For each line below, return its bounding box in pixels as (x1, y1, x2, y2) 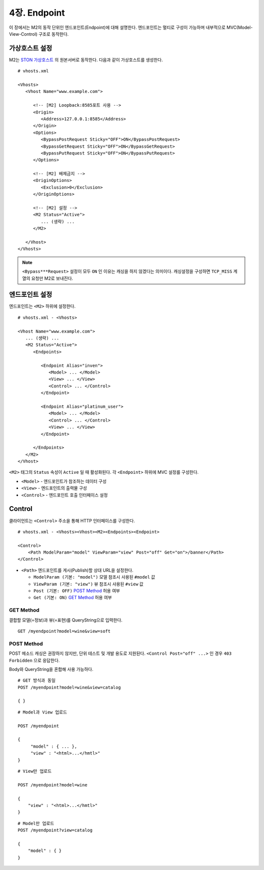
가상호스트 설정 (9, 44, 52, 52)
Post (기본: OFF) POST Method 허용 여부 (33, 588, 120, 594)
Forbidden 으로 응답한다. (9, 657, 60, 663)
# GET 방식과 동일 (18, 678, 56, 683)
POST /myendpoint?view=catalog (18, 827, 93, 833)
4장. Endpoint (9, 7, 66, 18)
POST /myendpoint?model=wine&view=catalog (18, 685, 121, 690)
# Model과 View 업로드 (18, 709, 67, 715)
